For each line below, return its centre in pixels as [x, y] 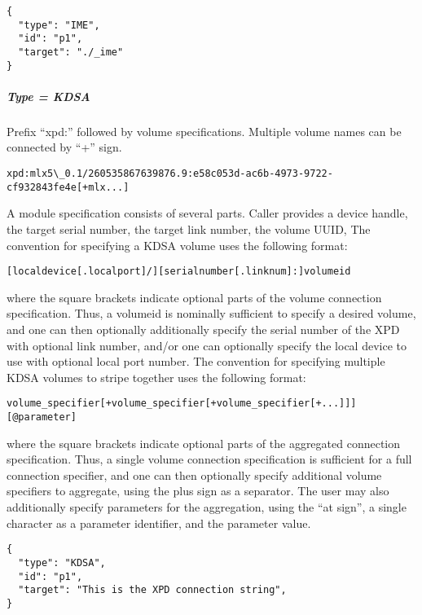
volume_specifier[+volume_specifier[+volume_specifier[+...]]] [182, 404]
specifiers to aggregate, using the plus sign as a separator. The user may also [198, 491]
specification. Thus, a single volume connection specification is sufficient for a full [209, 459]
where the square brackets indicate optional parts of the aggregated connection [204, 443]
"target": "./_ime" [71, 52]
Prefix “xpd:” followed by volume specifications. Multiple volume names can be [204, 131]
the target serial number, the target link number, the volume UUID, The [189, 228]
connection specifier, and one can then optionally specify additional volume [194, 474]
